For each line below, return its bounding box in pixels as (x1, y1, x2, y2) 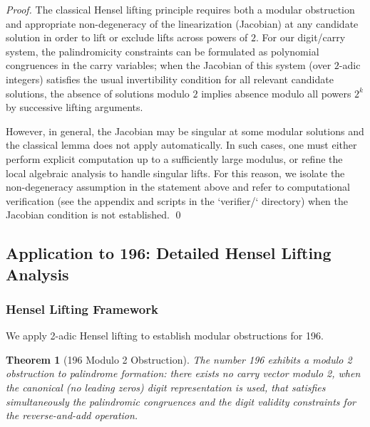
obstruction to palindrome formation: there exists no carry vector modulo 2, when (6, 366, 361, 381)
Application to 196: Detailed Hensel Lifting (6, 242, 332, 264)
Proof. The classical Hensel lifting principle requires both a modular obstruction (6, 2, 355, 16)
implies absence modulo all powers (201, 85, 351, 100)
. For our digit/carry (255, 30, 346, 45)
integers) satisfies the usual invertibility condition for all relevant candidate (6, 71, 334, 86)
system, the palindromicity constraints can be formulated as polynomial (6, 43, 319, 58)
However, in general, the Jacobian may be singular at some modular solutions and (6, 123, 364, 138)
